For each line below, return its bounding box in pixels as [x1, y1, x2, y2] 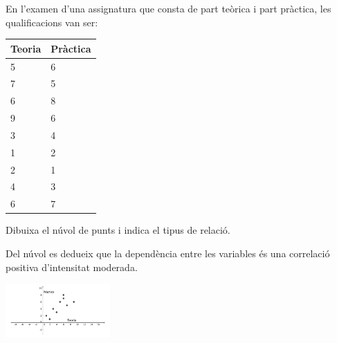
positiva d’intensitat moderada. [6, 259, 138, 274]
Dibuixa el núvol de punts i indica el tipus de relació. [6, 223, 230, 237]
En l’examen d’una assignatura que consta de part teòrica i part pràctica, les [6, 1, 331, 15]
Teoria [10, 41, 42, 55]
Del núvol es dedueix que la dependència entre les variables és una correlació [6, 245, 330, 260]
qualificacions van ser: [6, 15, 98, 29]
